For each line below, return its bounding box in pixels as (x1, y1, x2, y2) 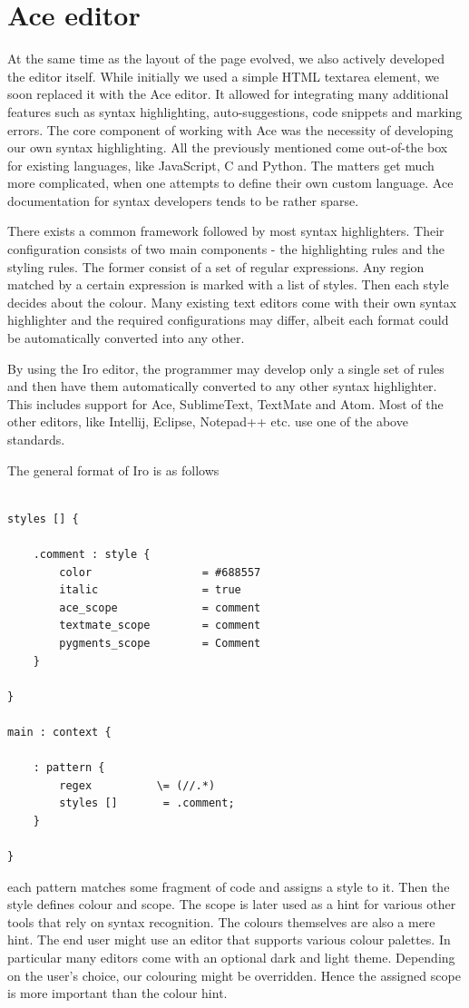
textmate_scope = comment (59, 619, 261, 632)
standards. (7, 430, 65, 448)
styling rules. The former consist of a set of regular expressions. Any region (7, 257, 425, 276)
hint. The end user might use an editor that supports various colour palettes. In (7, 930, 451, 949)
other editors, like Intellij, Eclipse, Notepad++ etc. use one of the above (7, 412, 408, 431)
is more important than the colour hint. (7, 984, 228, 1003)
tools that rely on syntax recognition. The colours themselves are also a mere (7, 912, 435, 931)
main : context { (7, 725, 112, 739)
